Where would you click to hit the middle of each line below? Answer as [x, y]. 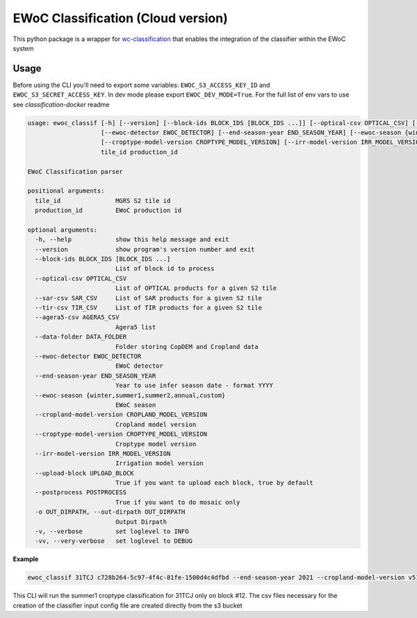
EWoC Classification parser [75, 171]
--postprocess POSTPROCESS [81, 493]
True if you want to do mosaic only [178, 502]
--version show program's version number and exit [145, 249]
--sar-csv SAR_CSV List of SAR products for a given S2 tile [149, 298]
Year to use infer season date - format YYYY [194, 385]
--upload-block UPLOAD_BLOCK [85, 473]
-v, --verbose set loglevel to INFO [112, 531]
